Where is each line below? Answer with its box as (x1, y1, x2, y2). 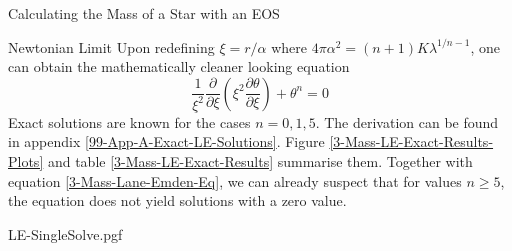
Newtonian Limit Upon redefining (8, 36, 215, 57)
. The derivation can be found (315, 111, 499, 132)
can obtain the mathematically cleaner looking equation (8, 56, 350, 77)
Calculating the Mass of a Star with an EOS (8, 3, 280, 23)
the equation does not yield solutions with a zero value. (8, 190, 347, 211)
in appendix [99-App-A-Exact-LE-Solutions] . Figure (8, 131, 325, 152)
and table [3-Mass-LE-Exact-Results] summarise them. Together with (47, 150, 473, 171)
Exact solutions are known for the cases (8, 111, 251, 132)
